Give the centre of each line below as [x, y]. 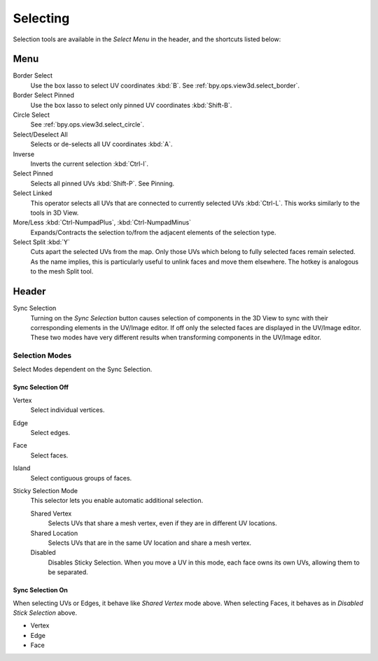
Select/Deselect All [40, 134]
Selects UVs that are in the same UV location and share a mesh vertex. [150, 543]
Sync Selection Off [41, 388]
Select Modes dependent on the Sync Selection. [83, 369]
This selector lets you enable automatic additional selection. [117, 501]
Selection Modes [42, 355]
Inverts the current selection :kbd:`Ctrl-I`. [90, 164]
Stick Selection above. [45, 613]
